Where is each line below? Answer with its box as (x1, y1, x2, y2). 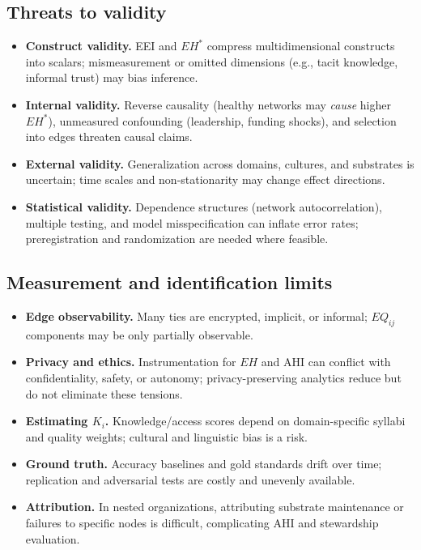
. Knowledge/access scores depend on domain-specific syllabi (104, 412, 406, 429)
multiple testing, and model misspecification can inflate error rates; (25, 214, 359, 231)
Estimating (25, 412, 88, 429)
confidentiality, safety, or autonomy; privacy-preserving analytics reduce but (25, 369, 402, 386)
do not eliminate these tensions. (25, 385, 183, 402)
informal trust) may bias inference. (25, 69, 198, 86)
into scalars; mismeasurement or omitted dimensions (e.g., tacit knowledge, (25, 53, 398, 70)
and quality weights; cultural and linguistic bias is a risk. (25, 428, 308, 445)
